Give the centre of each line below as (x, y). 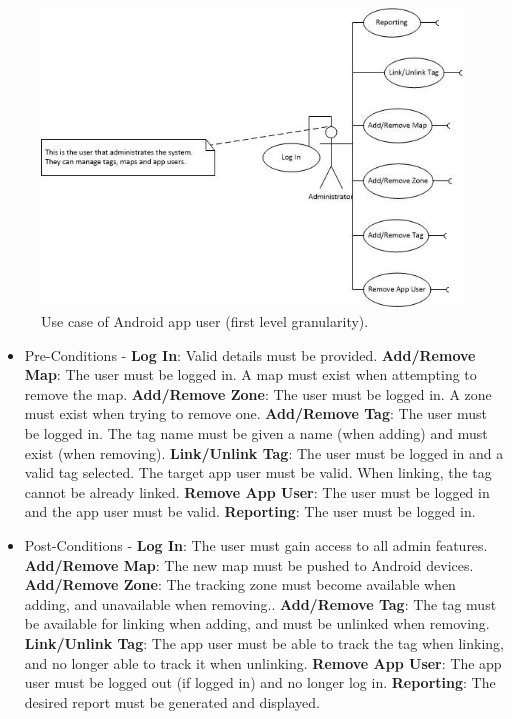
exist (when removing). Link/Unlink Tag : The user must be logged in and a (264, 452)
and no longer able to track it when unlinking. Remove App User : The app (263, 662)
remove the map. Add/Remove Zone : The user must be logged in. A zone (258, 393)
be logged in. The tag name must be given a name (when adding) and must (256, 433)
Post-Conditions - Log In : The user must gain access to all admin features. (256, 544)
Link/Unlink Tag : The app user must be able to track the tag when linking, (264, 642)
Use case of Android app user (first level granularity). (205, 321)
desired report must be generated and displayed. (172, 701)
